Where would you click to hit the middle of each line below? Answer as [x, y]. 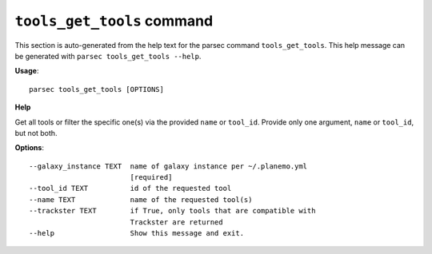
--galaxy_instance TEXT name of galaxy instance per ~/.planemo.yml [168, 166]
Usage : [27, 71]
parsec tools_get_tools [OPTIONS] [96, 89]
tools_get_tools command [114, 21]
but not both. [36, 133]
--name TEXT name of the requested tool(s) [141, 199]
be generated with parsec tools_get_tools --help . [108, 56]
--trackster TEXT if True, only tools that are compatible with [172, 211]
